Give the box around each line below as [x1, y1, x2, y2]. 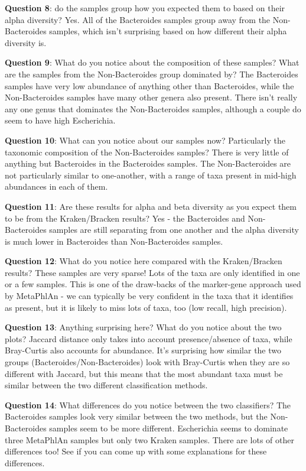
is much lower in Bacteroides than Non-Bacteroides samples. [5, 235, 223, 247]
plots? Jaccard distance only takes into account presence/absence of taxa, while [5, 332, 292, 345]
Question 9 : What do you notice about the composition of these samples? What [5, 56, 300, 69]
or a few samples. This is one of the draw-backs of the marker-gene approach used [5, 278, 301, 290]
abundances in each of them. [5, 180, 108, 193]
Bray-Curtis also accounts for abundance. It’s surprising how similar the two [5, 344, 282, 356]
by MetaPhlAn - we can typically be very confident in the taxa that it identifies [5, 290, 294, 302]
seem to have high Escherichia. [5, 114, 116, 126]
